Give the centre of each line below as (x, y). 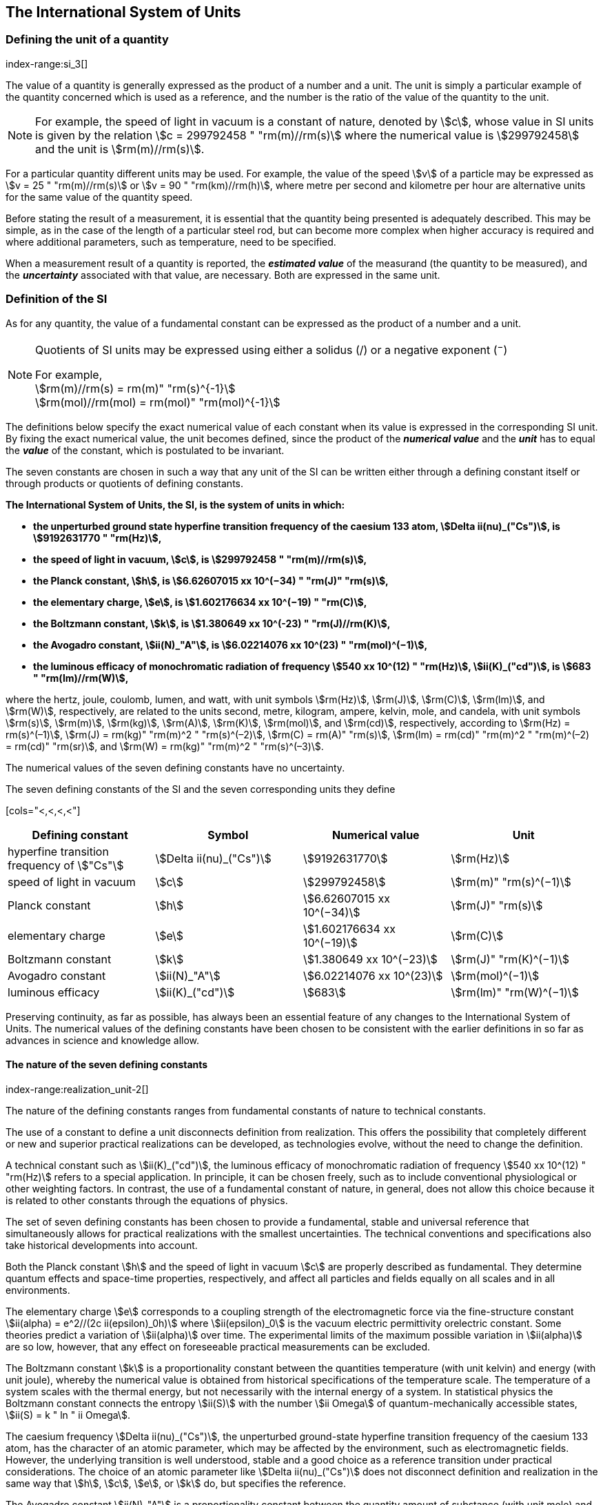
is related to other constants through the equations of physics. (147, 1201)
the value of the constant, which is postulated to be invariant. (145, 450)
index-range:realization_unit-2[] (77, 1090)
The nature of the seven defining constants (107, 1065)
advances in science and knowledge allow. (103, 1040)
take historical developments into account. (102, 1246)
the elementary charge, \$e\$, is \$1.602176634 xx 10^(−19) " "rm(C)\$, (200, 602)
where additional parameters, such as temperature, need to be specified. (171, 242)
